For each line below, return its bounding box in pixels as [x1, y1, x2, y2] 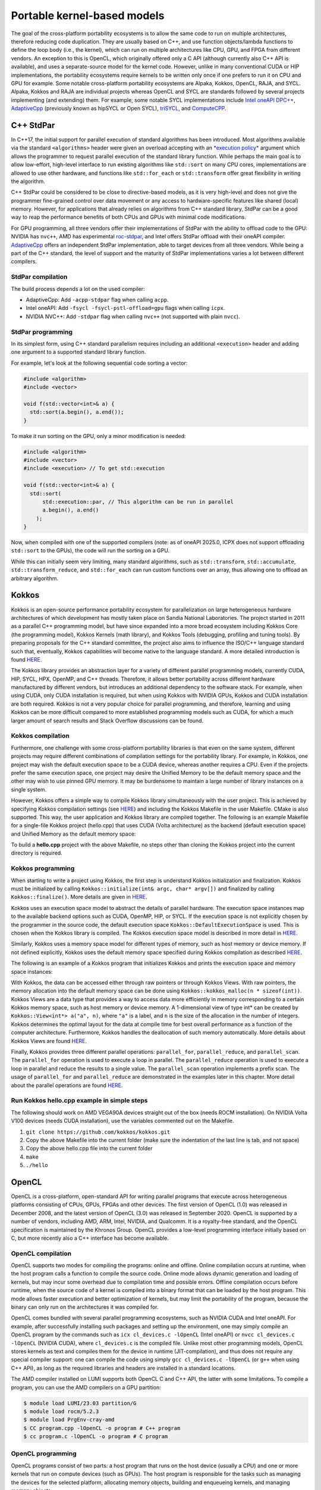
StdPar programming [11, 328, 73, 336]
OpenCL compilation [11, 1249, 71, 1258]
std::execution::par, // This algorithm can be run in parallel [42, 498, 234, 505]
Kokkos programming [11, 864, 75, 873]
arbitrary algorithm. [11, 575, 59, 582]
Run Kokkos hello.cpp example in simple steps [11, 1097, 148, 1105]
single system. [11, 786, 47, 793]
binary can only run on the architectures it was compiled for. [11, 1303, 159, 1311]
